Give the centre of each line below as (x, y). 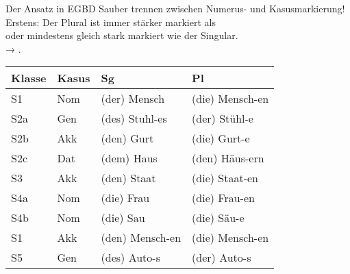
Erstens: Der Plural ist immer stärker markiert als (111, 22)
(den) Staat (128, 178)
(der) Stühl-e (223, 119)
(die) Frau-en (223, 198)
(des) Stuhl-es (134, 119)
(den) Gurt (127, 138)
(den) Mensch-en (141, 238)
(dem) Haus (129, 158)
